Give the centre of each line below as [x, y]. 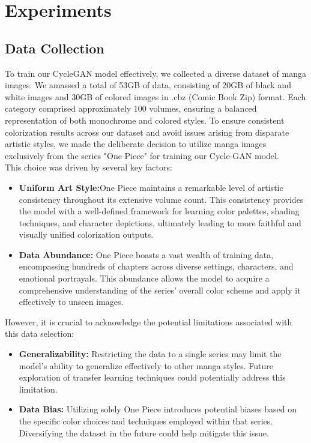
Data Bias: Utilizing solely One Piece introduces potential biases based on [158, 409]
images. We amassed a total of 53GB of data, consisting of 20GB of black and [148, 85]
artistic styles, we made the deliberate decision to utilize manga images [136, 144]
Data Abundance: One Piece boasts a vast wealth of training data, [146, 254]
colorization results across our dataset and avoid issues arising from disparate [147, 132]
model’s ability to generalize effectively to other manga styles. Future [146, 365]
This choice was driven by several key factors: [89, 167]
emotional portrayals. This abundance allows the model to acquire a [144, 278]
